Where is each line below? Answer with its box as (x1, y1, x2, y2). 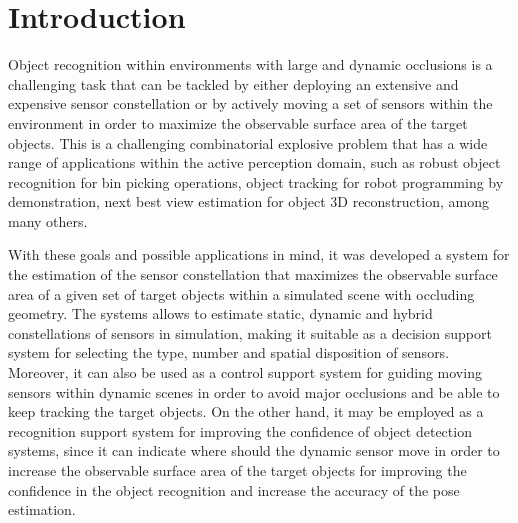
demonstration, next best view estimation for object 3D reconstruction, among (8, 191, 489, 212)
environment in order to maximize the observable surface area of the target (8, 112, 468, 133)
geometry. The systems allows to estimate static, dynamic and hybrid (8, 303, 433, 324)
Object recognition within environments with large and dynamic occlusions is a (8, 54, 493, 75)
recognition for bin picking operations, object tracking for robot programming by (8, 171, 504, 192)
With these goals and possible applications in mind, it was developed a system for (8, 244, 510, 265)
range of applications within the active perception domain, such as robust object (8, 152, 501, 173)
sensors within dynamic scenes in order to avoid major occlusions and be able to (8, 381, 500, 402)
